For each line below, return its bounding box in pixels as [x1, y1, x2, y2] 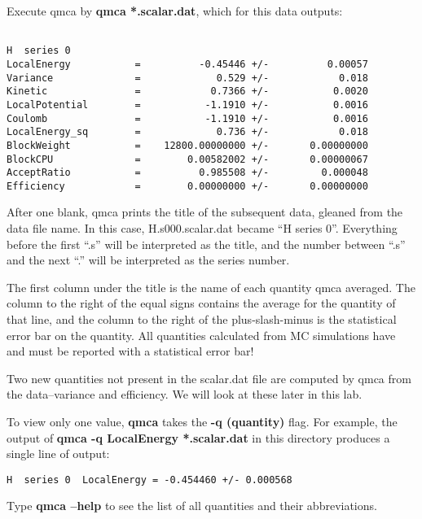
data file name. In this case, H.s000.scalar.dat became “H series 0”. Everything [7, 220, 398, 237]
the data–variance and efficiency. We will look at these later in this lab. [7, 386, 363, 403]
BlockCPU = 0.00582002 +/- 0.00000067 [7, 153, 368, 165]
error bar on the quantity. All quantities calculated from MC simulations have [7, 326, 396, 343]
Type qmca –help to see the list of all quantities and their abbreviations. [7, 497, 377, 514]
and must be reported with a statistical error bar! [7, 342, 254, 360]
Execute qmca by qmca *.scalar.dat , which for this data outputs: [7, 2, 343, 19]
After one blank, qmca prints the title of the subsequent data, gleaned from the [7, 203, 403, 220]
